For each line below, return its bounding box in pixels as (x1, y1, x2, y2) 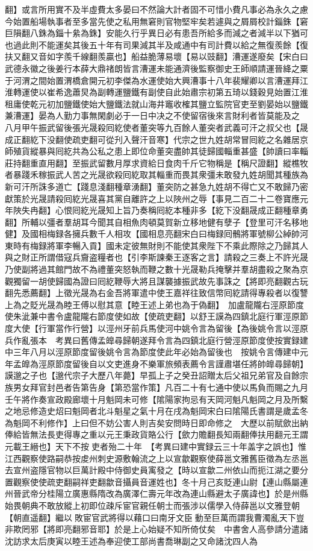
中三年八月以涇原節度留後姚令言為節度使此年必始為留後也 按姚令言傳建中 (5, 345, 300, 358)
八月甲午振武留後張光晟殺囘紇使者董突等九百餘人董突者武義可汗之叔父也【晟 (5, 121, 308, 133)
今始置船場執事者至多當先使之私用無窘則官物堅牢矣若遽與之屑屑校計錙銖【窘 (5, 14, 308, 27)
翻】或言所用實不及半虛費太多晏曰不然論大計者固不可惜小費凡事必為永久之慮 (5, 3, 308, 15)
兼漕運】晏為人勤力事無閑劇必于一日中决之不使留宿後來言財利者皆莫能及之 (5, 109, 300, 122)
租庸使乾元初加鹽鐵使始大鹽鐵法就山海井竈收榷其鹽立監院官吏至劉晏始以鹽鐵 (5, 97, 308, 110)
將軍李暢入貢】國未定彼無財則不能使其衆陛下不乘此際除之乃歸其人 (46, 239, 308, 251)
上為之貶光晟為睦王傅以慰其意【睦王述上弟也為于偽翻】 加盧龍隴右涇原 (5, 298, 287, 310)
